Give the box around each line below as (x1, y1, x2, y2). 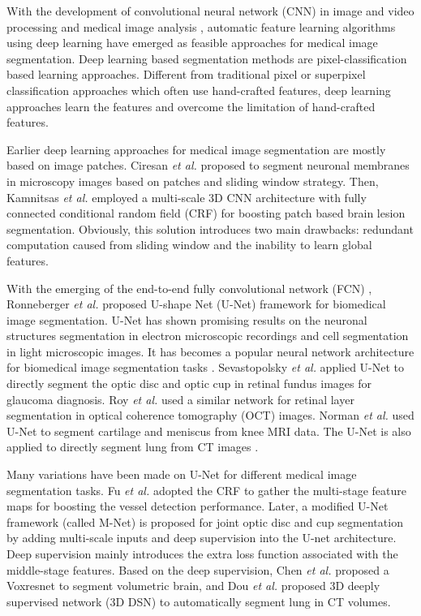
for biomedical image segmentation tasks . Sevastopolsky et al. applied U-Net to (6, 359, 405, 376)
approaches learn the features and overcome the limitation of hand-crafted (6, 97, 376, 114)
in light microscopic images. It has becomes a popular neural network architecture (6, 342, 415, 360)
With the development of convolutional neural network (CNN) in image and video (6, 2, 415, 19)
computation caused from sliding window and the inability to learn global (6, 236, 372, 253)
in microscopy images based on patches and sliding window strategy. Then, (6, 172, 379, 189)
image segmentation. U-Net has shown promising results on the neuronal (6, 311, 367, 328)
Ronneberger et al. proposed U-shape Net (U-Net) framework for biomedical (6, 295, 386, 312)
